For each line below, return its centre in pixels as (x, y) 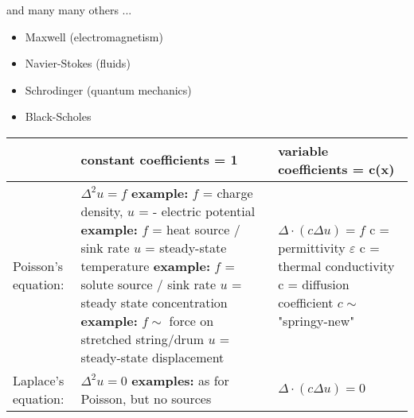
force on (191, 320)
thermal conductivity (336, 265)
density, (102, 211)
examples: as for (180, 380)
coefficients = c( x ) (336, 168)
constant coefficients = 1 (159, 160)
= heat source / (196, 229)
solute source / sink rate (148, 284)
